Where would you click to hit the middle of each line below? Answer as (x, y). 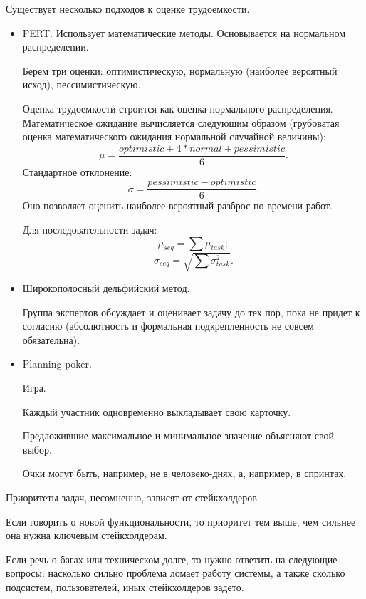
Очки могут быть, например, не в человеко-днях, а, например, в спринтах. (184, 473)
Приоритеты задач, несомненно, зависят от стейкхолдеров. (133, 497)
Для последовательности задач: (90, 230)
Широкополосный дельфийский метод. (106, 288)
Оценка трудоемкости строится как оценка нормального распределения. (178, 108)
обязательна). (51, 339)
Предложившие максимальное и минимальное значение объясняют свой (178, 436)
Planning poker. (57, 364)
